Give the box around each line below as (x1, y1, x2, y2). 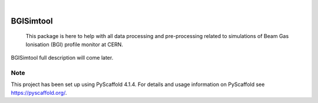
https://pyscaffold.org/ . (11, 89, 67, 96)
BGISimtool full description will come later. (11, 54, 114, 61)
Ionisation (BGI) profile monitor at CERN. (25, 41, 124, 48)
